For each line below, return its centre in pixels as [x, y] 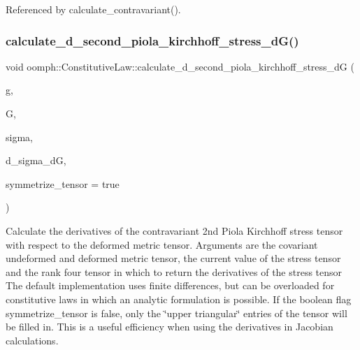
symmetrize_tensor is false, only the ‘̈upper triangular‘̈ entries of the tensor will [177, 313]
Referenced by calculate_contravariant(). [93, 9]
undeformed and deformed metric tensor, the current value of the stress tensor [173, 258]
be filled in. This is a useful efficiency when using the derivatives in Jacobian [170, 327]
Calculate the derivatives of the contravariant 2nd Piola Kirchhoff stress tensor [174, 230]
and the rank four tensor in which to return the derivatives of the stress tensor [174, 271]
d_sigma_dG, [36, 160]
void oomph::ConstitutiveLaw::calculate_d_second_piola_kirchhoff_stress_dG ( [180, 66]
